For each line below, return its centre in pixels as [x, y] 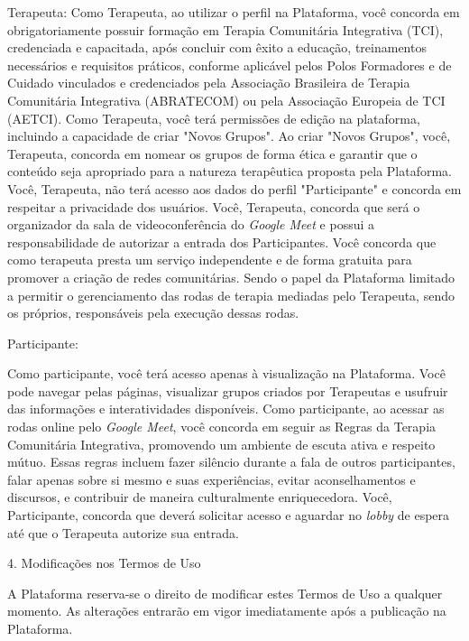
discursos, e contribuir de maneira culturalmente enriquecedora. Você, [200, 497]
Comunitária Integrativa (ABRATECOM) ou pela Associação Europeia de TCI [226, 100]
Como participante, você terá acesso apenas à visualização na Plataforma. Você [226, 373]
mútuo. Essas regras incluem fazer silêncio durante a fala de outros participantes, [231, 462]
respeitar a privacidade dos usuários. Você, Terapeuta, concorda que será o [214, 206]
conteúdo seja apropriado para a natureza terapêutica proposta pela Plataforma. [230, 171]
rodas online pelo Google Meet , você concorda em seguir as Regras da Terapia [222, 427]
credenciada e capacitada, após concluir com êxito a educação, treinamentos [217, 47]
